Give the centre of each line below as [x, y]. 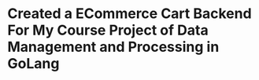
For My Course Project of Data [108, 30]
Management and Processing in [113, 47]
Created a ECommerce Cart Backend [130, 14]
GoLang [33, 64]
